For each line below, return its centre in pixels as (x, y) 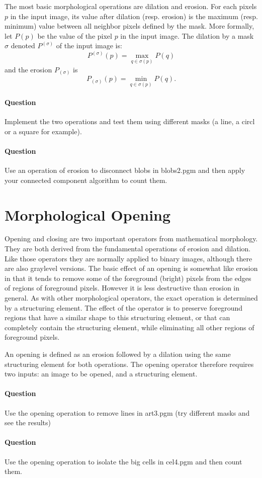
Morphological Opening (88, 214)
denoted (23, 45)
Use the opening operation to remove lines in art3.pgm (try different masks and (127, 412)
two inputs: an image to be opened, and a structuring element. (101, 374)
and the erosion (28, 69)
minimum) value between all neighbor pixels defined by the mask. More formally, (129, 26)
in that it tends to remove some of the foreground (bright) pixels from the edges (128, 278)
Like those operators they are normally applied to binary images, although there (128, 258)
